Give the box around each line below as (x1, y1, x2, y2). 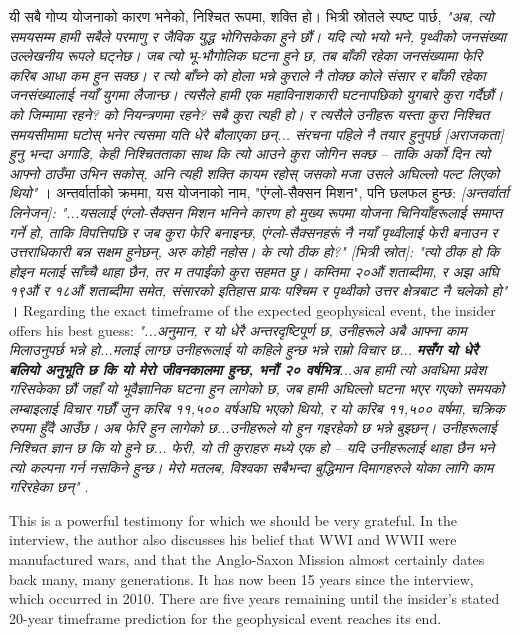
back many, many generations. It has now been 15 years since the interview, (9, 568, 474, 589)
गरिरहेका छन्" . (9, 476, 89, 497)
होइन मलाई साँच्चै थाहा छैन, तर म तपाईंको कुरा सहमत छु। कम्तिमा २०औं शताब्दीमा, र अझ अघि (9, 260, 499, 281)
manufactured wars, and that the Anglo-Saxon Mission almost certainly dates (9, 549, 485, 570)
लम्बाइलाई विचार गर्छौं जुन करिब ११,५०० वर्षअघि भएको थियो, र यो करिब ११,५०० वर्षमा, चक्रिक (9, 397, 505, 418)
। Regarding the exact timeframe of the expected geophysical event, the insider (9, 299, 496, 320)
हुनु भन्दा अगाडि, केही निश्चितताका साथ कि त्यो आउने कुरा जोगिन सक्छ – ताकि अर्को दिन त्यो (9, 143, 490, 164)
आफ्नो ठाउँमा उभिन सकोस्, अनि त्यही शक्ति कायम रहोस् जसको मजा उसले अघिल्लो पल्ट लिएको (9, 162, 500, 183)
